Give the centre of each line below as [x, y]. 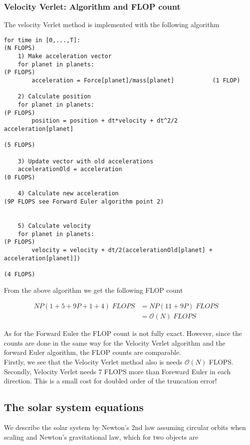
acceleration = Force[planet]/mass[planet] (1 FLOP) [136, 81]
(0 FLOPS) [20, 177]
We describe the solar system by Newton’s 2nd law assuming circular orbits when [125, 427]
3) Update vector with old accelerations [85, 161]
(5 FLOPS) [20, 145]
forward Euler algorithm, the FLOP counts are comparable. [93, 352]
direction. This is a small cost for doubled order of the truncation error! [110, 381]
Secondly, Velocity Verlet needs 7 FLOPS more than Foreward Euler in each [117, 371]
